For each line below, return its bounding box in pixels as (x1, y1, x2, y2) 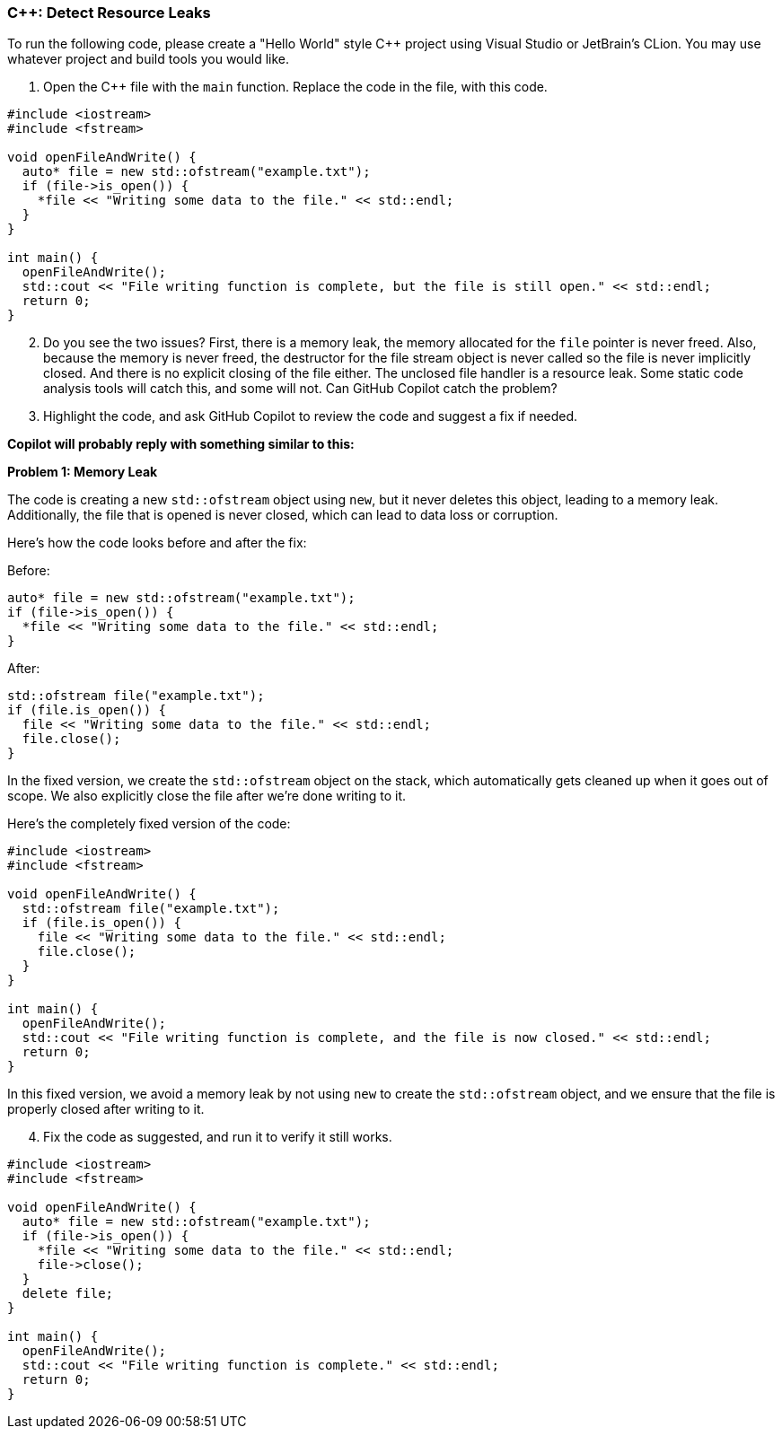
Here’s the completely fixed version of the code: (7, 816, 291, 832)
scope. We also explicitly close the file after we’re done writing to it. (7, 788, 407, 804)
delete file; (22, 1286, 114, 1301)
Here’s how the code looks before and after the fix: (7, 535, 307, 551)
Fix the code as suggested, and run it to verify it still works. (43, 1129, 392, 1145)
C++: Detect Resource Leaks (7, 4, 211, 22)
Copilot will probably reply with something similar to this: (7, 436, 355, 452)
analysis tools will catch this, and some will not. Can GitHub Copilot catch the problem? (43, 381, 558, 397)
